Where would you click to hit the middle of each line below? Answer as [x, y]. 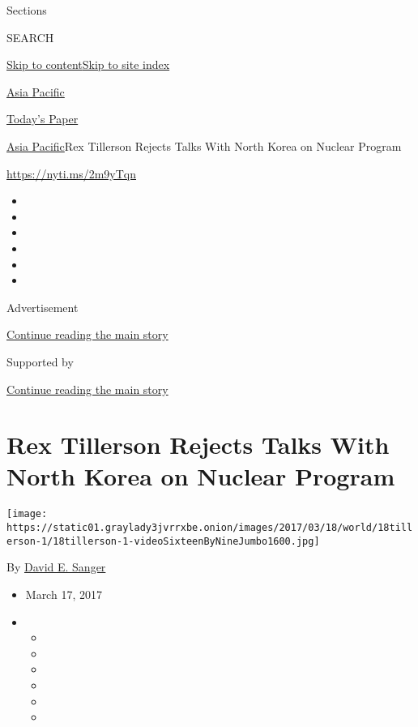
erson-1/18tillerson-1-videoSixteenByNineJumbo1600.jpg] [163, 541]
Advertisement [43, 307]
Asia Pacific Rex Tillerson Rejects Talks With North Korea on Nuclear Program [204, 145]
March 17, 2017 [64, 594]
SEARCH [30, 37]
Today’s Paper [43, 119]
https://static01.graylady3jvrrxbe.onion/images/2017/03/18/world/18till [210, 528]
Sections [27, 10]
